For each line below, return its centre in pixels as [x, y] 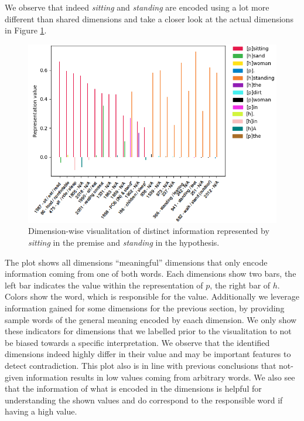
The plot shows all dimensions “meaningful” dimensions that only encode [136, 262]
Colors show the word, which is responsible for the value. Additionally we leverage [152, 296]
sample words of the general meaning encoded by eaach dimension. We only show [151, 319]
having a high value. [41, 411]
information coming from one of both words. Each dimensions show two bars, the [151, 274]
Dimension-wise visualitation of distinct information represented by [149, 231]
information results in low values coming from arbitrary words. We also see [160, 377]
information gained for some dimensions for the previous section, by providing [145, 308]
